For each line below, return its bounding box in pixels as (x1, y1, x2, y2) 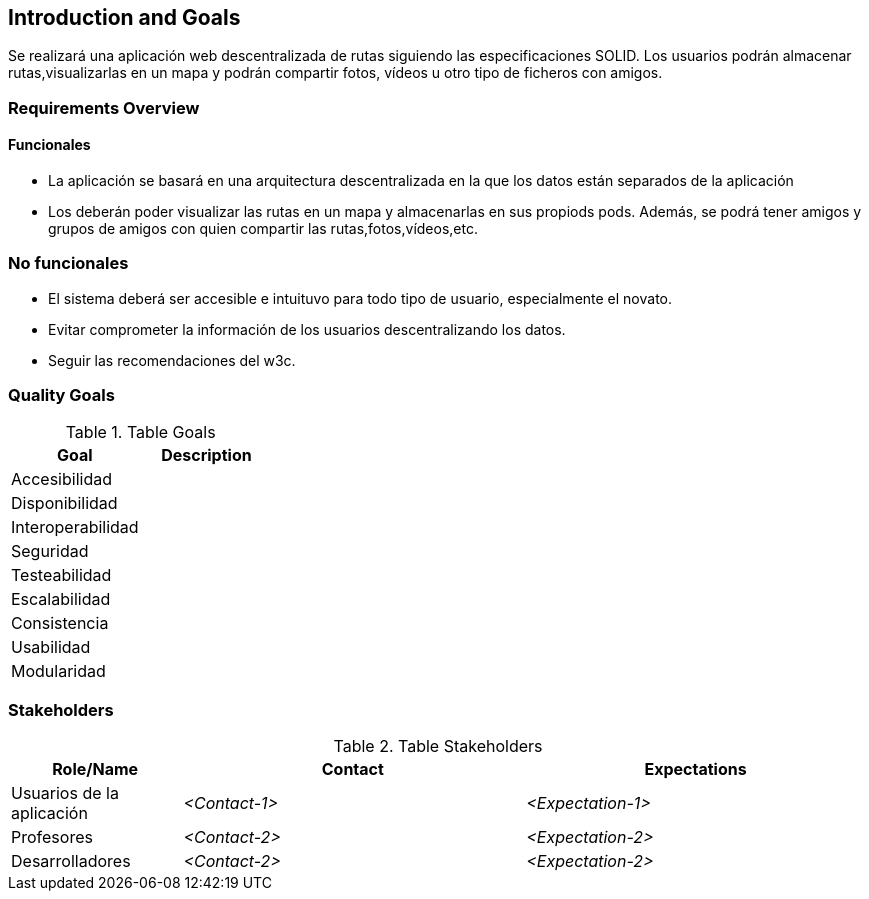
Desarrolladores (11, 851, 131, 872)
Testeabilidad (11, 564, 112, 585)
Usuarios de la (11, 783, 119, 804)
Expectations (644, 759, 747, 780)
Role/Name (52, 759, 139, 780)
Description (161, 444, 252, 465)
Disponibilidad (11, 492, 118, 513)
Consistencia (11, 612, 109, 633)
